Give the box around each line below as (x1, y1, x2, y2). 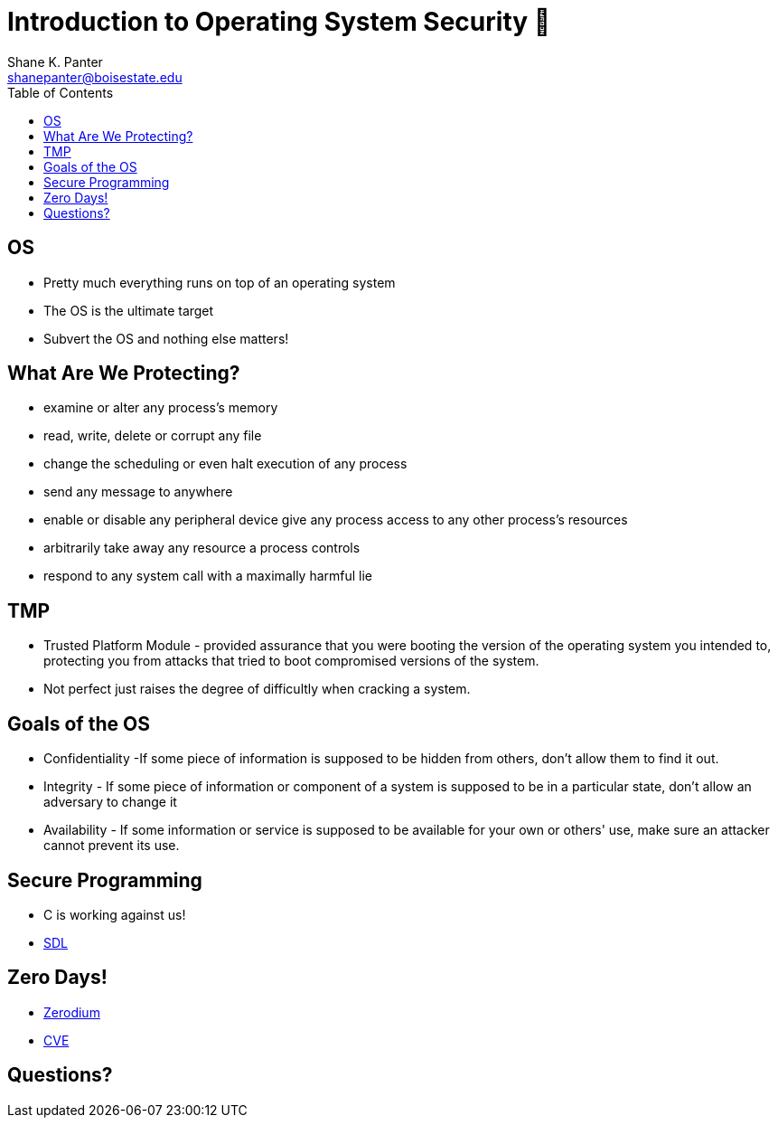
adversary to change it (43, 794, 177, 810)
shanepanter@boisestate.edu (7, 69, 183, 85)
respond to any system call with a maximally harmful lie (43, 568, 373, 584)
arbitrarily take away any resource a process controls (43, 540, 361, 556)
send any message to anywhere (43, 484, 233, 500)
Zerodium (43, 1004, 100, 1020)
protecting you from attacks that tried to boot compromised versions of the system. (43, 653, 539, 669)
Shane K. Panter (7, 53, 103, 70)
